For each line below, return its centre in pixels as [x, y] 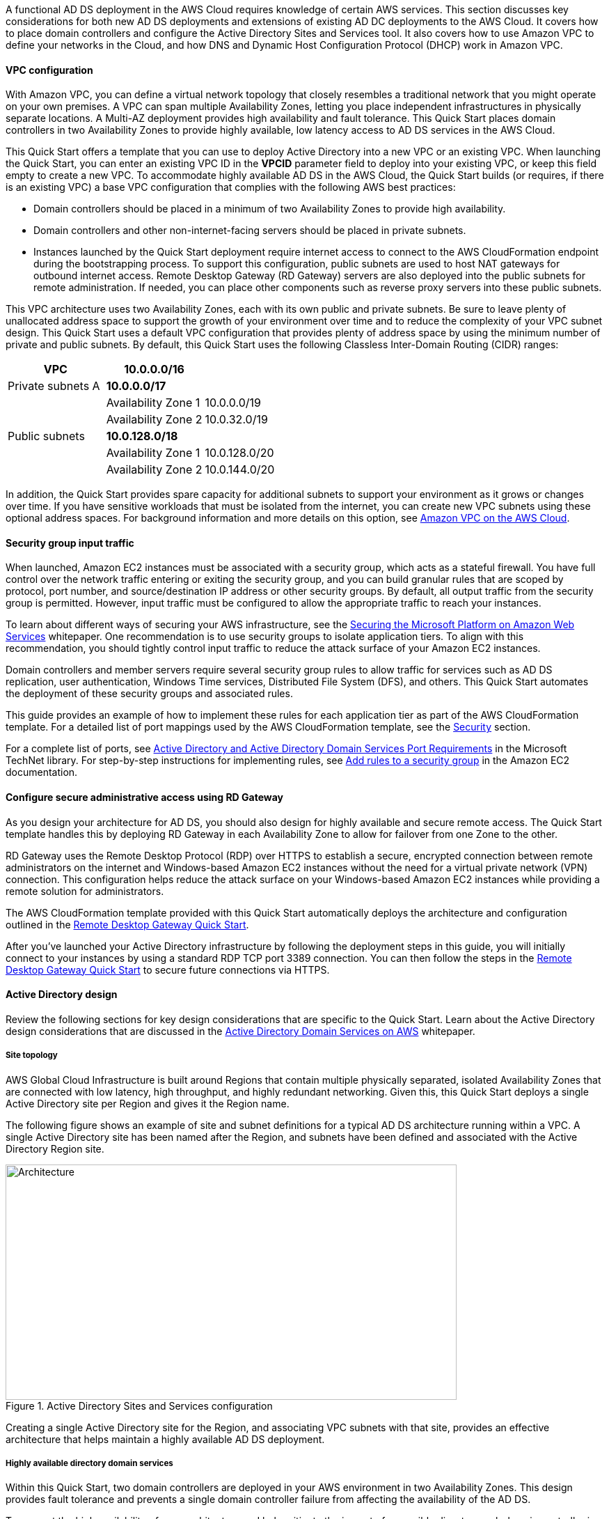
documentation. [42, 772]
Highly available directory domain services [89, 1464]
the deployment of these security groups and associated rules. [149, 694]
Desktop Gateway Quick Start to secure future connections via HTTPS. [168, 969]
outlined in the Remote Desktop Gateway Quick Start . [127, 924]
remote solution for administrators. [85, 891]
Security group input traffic [70, 543]
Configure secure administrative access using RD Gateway [144, 797]
